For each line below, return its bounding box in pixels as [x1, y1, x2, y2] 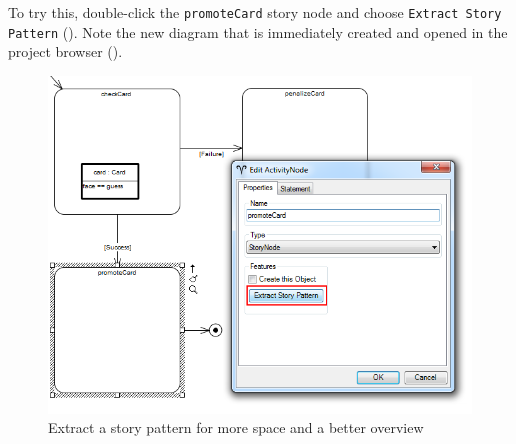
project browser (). [8, 41, 123, 62]
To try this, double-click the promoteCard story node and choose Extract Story [8, 2, 502, 22]
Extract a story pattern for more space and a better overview [48, 417, 424, 438]
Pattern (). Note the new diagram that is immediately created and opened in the [8, 21, 508, 42]
